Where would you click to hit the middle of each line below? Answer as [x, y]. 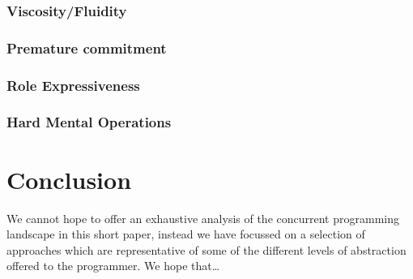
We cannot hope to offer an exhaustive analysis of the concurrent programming [203, 218]
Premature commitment [87, 47]
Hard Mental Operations [89, 122]
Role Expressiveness [73, 85]
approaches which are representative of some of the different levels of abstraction [206, 249]
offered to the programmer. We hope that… [113, 266]
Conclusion [69, 179]
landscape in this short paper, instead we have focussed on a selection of [186, 234]
